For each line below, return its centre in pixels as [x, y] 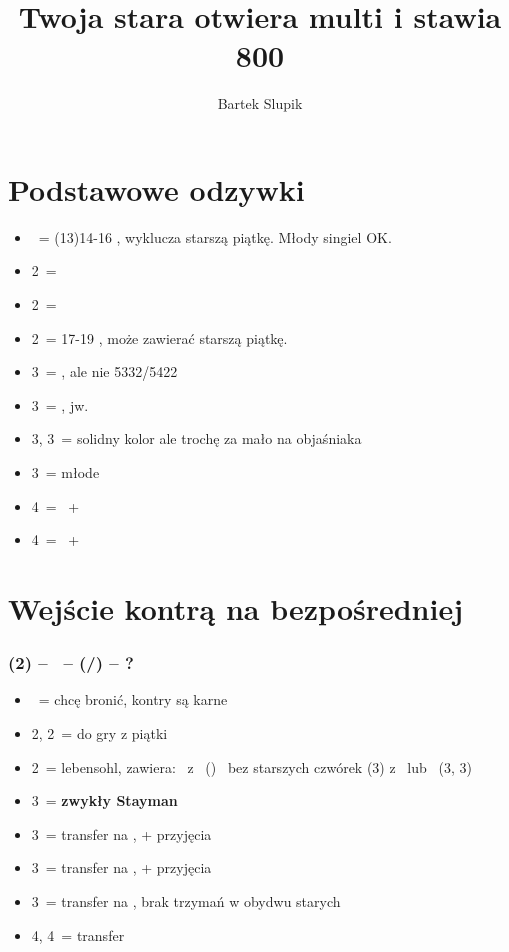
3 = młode [65, 472]
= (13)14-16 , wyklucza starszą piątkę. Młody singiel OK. [215, 236]
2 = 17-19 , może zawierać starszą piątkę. [159, 337]
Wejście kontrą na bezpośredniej [236, 607]
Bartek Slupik [260, 103]
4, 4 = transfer [78, 934]
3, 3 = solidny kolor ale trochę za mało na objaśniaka [196, 438]
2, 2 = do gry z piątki [99, 732]
